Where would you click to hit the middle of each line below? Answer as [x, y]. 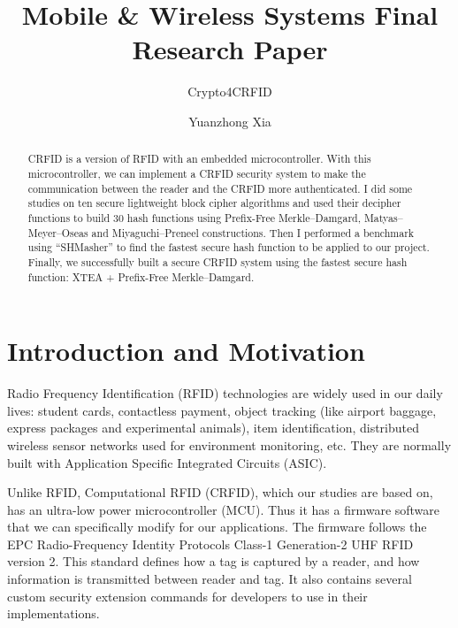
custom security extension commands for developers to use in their [187, 596]
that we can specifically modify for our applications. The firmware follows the [217, 527]
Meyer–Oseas [58, 232]
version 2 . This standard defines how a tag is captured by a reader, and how [214, 561]
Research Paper [230, 49]
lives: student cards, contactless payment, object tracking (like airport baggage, [222, 410]
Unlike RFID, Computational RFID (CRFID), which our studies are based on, [220, 492]
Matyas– [383, 217]
